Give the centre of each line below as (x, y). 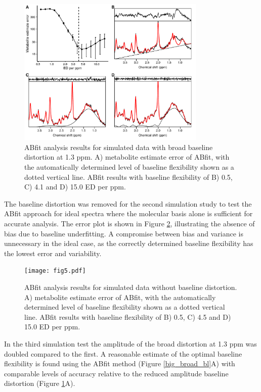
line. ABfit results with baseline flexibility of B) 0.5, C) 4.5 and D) (128, 316)
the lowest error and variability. (53, 253)
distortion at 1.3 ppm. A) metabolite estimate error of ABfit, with (127, 157)
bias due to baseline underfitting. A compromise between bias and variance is (124, 233)
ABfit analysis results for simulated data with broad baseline (119, 147)
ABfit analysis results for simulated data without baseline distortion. (131, 287)
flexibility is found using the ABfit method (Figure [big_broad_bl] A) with (120, 363)
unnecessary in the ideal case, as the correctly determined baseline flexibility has (129, 243)
